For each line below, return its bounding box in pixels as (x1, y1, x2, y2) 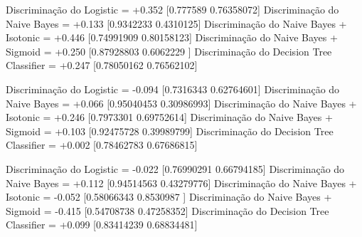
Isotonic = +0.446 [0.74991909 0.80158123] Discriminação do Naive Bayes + (6, 30, 338, 45)
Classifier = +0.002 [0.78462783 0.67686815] (6, 137, 198, 152)
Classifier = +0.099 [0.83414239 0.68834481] (6, 217, 198, 232)
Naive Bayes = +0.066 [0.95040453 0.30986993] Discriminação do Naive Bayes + (6, 95, 357, 110)
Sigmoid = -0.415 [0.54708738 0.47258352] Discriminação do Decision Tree (6, 203, 329, 218)
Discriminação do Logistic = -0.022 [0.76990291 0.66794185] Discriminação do (6, 161, 345, 176)
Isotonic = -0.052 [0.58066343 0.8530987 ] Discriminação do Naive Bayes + (6, 189, 332, 204)
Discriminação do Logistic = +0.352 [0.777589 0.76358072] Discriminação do (6, 2, 339, 16)
